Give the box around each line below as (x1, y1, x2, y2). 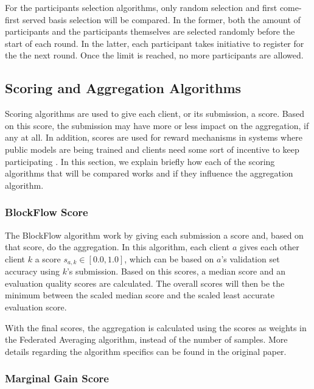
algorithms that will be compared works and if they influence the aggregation (5, 167, 293, 180)
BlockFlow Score (5, 205, 88, 220)
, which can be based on (124, 252, 214, 265)
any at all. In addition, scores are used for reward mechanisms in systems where (5, 131, 302, 144)
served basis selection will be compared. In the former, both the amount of (22, 13, 301, 26)
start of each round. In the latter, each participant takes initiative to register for (5, 37, 304, 49)
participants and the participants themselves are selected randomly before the (5, 25, 295, 38)
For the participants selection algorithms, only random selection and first (5, 1, 277, 13)
